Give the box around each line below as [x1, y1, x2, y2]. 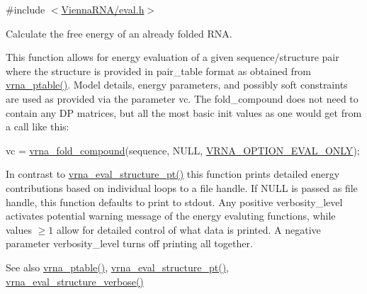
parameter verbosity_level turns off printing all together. [6, 236, 253, 251]
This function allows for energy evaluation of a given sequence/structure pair [6, 50, 339, 64]
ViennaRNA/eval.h [61, 2, 145, 16]
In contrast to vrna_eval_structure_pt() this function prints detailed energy [6, 166, 340, 181]
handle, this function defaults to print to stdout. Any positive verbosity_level [6, 194, 343, 209]
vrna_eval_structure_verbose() [6, 273, 144, 288]
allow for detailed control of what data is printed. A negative [57, 222, 321, 237]
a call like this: [6, 119, 69, 134]
